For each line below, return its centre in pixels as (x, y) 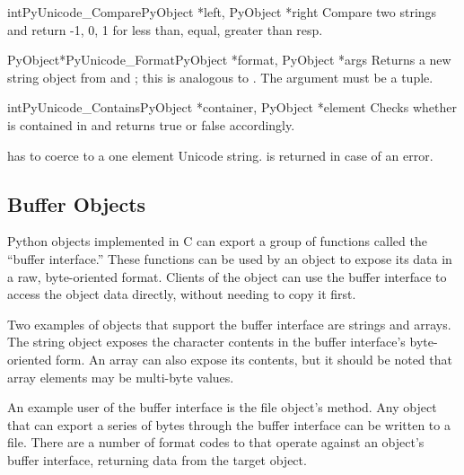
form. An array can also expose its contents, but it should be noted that (254, 359)
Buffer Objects (77, 203)
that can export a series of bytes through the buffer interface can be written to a (229, 424)
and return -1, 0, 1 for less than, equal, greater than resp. (165, 29)
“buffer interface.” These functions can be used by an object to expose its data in (230, 258)
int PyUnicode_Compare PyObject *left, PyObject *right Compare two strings (222, 12)
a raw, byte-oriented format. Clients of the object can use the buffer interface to (227, 276)
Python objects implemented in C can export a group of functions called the (217, 241)
